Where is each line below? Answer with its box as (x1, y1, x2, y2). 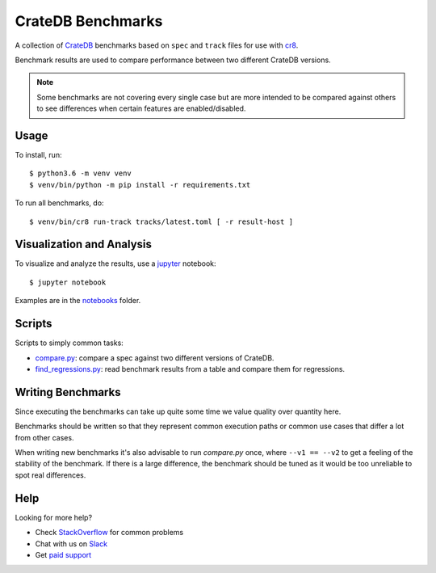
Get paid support (35, 550, 92, 559)
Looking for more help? (15, 512, 93, 522)
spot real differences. (15, 470, 86, 480)
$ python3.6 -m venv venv (29, 169, 132, 178)
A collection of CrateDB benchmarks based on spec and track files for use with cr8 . (15, 40, 299, 50)
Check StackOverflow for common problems (35, 528, 184, 537)
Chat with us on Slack (35, 538, 108, 549)
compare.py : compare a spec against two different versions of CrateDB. (35, 352, 275, 363)
